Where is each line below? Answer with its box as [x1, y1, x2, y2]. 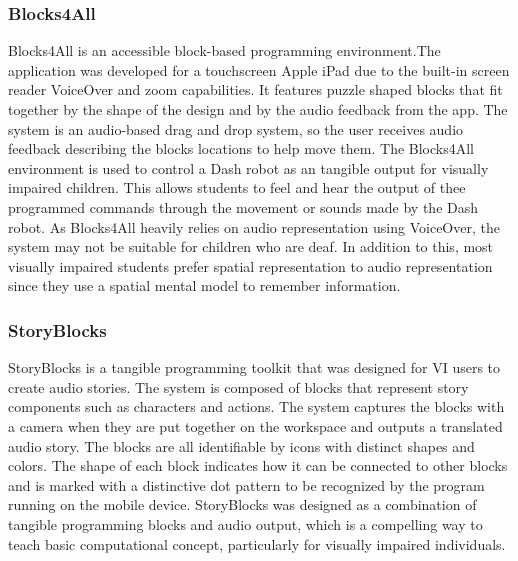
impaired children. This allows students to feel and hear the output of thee [8, 177, 466, 198]
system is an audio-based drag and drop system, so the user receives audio [8, 118, 464, 139]
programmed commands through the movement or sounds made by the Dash [8, 196, 479, 217]
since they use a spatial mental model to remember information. [8, 275, 401, 296]
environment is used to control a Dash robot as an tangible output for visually [8, 157, 489, 178]
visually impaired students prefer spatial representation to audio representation [8, 255, 493, 276]
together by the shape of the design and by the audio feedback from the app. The [8, 99, 508, 119]
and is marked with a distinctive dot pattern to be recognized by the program [8, 474, 485, 495]
